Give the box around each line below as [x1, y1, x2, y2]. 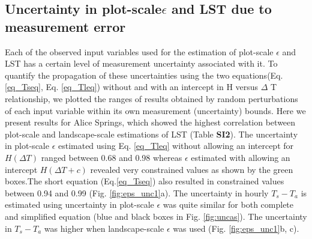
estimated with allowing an [191, 151, 290, 163]
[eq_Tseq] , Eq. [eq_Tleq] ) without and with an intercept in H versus [5, 80, 259, 93]
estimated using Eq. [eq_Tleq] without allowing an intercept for [58, 139, 294, 152]
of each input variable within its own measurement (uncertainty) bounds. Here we [5, 104, 306, 116]
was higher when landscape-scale [44, 222, 164, 234]
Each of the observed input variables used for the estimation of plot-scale [5, 45, 274, 58]
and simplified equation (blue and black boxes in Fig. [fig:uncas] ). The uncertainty [5, 210, 307, 222]
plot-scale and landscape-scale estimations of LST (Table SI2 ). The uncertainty [5, 127, 298, 140]
